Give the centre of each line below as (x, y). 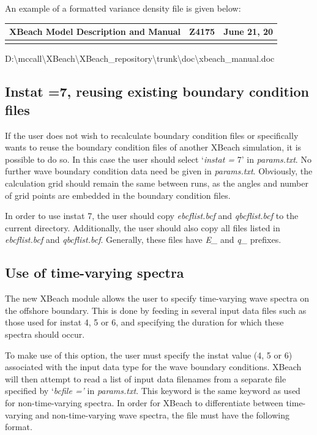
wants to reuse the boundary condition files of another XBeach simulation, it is (153, 147)
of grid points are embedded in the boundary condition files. (118, 195)
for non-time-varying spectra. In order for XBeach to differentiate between (144, 402)
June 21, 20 (248, 32)
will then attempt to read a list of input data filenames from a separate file (146, 378)
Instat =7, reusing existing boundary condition (157, 91)
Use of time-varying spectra (95, 273)
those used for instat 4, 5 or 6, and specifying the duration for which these (144, 322)
